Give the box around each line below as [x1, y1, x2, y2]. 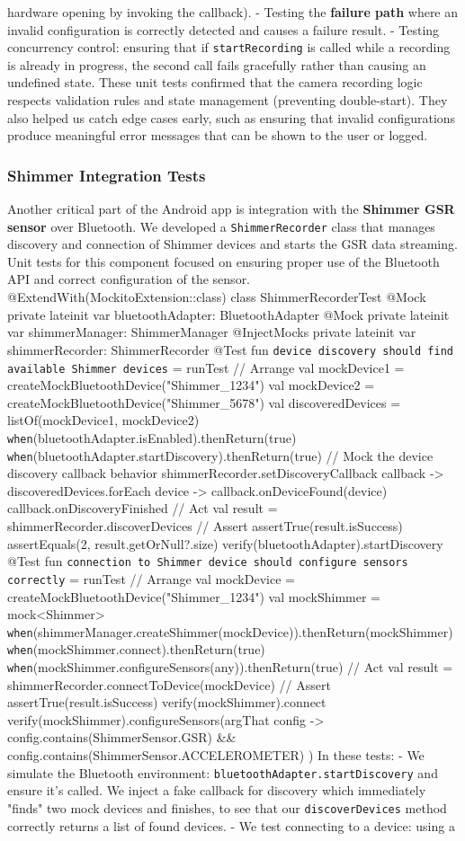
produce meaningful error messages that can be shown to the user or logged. [7, 126, 428, 145]
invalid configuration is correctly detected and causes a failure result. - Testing [7, 20, 440, 39]
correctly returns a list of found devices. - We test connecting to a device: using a [7, 816, 455, 835]
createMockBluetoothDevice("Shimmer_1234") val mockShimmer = [7, 587, 381, 606]
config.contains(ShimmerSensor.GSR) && [7, 728, 237, 747]
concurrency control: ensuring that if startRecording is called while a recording [7, 38, 451, 57]
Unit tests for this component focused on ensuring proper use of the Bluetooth [7, 252, 440, 270]
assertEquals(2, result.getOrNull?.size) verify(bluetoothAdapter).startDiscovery [7, 534, 443, 553]
